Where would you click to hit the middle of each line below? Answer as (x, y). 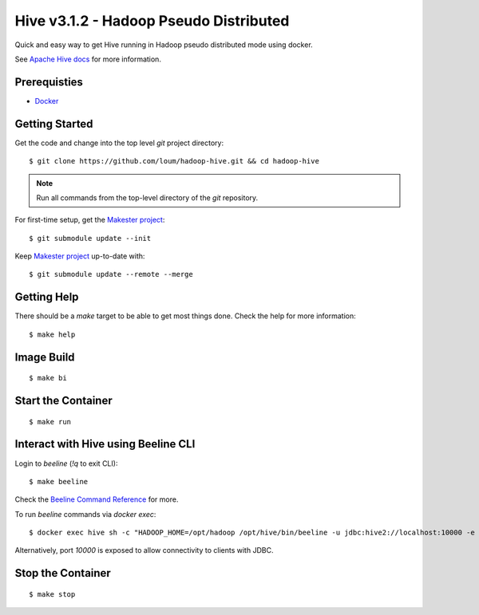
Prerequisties (49, 82)
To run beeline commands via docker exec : (85, 514)
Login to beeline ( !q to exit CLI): (66, 463)
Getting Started (54, 124)
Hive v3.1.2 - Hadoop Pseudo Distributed (152, 21)
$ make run (50, 422)
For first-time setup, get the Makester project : (90, 220)
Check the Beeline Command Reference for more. (97, 499)
